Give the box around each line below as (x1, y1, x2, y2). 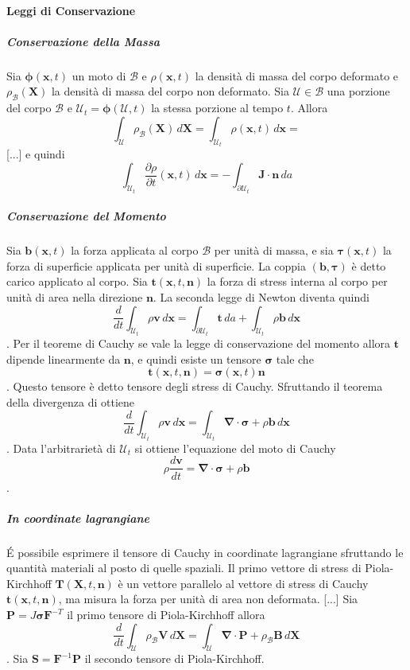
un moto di (72, 67, 126, 84)
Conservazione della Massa (6, 33, 160, 49)
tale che (276, 350, 314, 367)
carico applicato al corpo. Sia (6, 273, 148, 290)
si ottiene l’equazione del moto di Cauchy (134, 439, 336, 456)
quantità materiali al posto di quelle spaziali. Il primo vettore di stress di (6, 559, 362, 576)
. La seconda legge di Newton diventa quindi (153, 289, 369, 306)
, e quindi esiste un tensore (130, 350, 261, 367)
